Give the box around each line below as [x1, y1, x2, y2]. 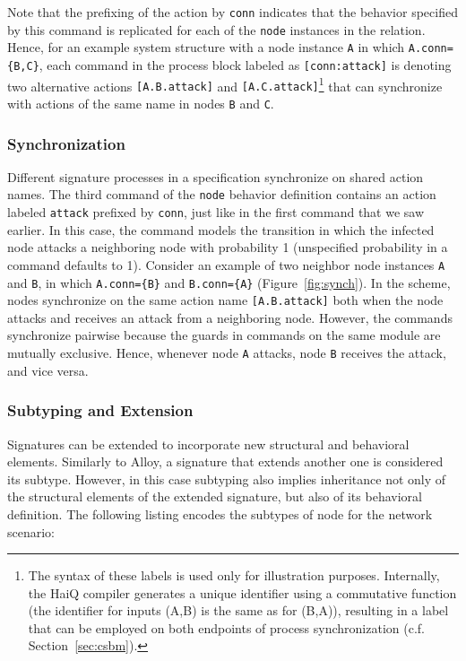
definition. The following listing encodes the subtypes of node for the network [7, 504, 433, 523]
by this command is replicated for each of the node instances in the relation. [7, 20, 426, 39]
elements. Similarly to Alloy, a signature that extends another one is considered [7, 452, 444, 471]
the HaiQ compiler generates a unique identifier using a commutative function [28, 583, 457, 602]
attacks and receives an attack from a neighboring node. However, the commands [7, 308, 453, 326]
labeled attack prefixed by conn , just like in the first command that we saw [7, 203, 425, 222]
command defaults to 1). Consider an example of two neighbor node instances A [7, 255, 445, 274]
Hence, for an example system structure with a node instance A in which [7, 38, 405, 57]
